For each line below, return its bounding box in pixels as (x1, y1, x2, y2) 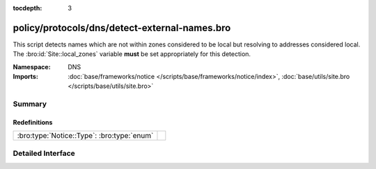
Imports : (13, 73, 38, 81)
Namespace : (13, 62, 52, 71)
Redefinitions (13, 118, 53, 127)
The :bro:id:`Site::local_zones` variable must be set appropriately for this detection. (13, 50, 251, 58)
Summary (13, 99, 47, 109)
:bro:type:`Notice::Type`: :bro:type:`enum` (17, 131, 154, 141)
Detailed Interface (13, 148, 76, 158)
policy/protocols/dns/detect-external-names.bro (13, 21, 231, 34)
